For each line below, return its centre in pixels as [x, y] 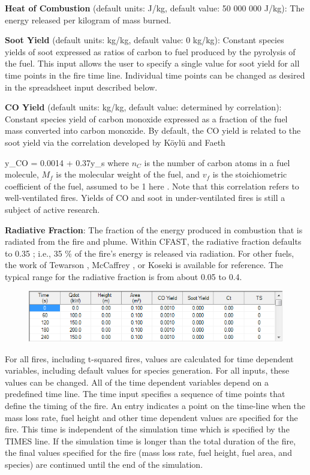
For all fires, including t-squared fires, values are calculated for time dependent [149, 358]
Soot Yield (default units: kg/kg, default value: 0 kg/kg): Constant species [145, 40]
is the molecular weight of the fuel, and [128, 174]
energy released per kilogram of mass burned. [88, 19]
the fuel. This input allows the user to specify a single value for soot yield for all [152, 63]
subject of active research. [52, 209]
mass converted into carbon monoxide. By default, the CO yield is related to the [153, 130]
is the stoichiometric [250, 174]
